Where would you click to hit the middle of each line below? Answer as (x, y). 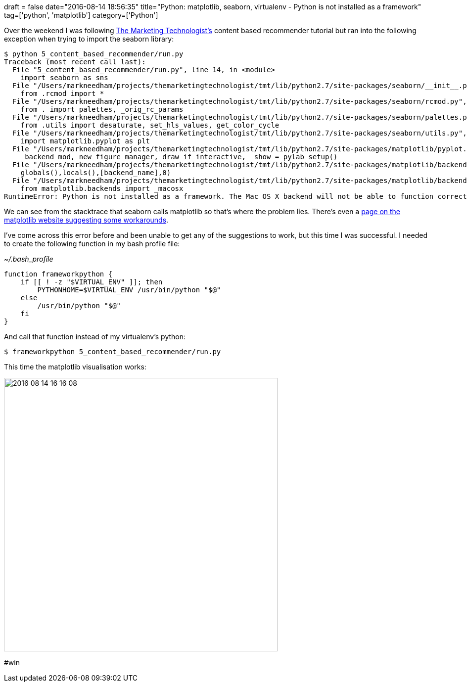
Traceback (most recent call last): (75, 62)
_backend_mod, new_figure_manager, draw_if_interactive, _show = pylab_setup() (179, 157)
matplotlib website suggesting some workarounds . (86, 220)
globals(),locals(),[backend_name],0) (96, 173)
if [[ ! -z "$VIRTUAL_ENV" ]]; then (92, 282)
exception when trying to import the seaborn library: (89, 39)
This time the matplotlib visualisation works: (75, 367)
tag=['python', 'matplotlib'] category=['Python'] (81, 15)
